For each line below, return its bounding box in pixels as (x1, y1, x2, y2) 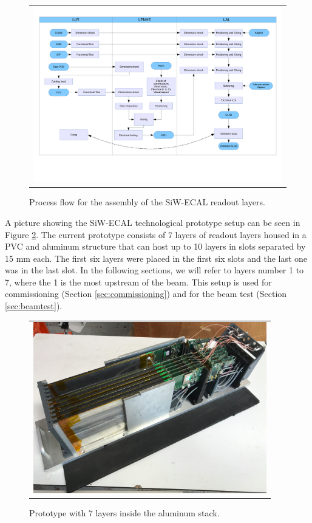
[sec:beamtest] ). (5, 299, 63, 312)
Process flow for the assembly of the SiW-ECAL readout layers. (29, 196, 265, 208)
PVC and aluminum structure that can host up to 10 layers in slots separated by (5, 240, 306, 253)
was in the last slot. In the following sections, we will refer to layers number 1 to (5, 264, 304, 276)
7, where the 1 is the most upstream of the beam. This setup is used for (5, 275, 272, 288)
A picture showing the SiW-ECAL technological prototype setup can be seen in (5, 216, 300, 228)
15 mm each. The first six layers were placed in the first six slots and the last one (5, 251, 308, 264)
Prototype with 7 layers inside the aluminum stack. (29, 506, 220, 519)
